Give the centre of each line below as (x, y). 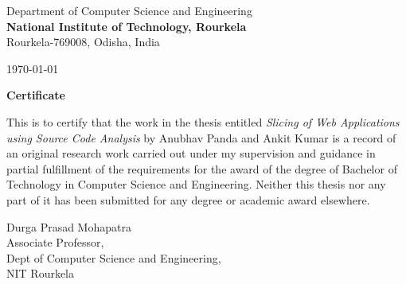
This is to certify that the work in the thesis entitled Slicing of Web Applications (203, 121)
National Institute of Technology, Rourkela (127, 26)
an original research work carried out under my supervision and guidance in (191, 153)
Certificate (36, 95)
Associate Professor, (55, 242)
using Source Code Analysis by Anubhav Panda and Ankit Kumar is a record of (201, 137)
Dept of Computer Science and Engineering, (114, 257)
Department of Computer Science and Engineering (129, 10)
